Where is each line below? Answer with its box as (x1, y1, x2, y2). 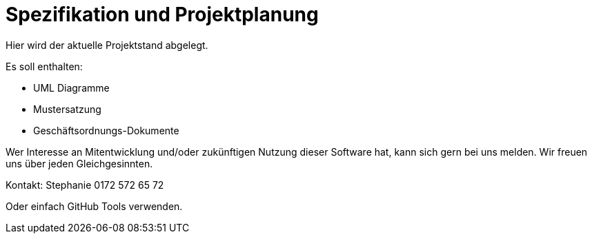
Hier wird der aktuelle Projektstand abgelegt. (6, 39, 208, 51)
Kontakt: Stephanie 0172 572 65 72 (6, 178, 164, 191)
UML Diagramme (33, 81, 110, 94)
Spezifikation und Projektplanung (6, 3, 319, 26)
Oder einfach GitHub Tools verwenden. (6, 200, 183, 212)
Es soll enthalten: (6, 60, 83, 72)
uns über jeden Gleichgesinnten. (6, 157, 153, 169)
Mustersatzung (33, 103, 101, 115)
